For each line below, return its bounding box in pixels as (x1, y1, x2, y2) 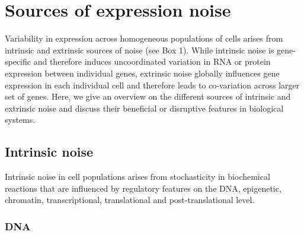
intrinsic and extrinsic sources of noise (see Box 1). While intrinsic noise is (5, 43, 274, 56)
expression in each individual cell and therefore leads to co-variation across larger (5, 78, 300, 91)
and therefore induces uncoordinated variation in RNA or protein (33, 55, 271, 68)
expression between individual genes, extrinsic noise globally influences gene (5, 66, 280, 79)
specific (5, 55, 31, 68)
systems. (5, 113, 36, 126)
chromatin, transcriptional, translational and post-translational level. (5, 193, 255, 206)
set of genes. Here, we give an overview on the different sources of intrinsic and (5, 90, 291, 103)
